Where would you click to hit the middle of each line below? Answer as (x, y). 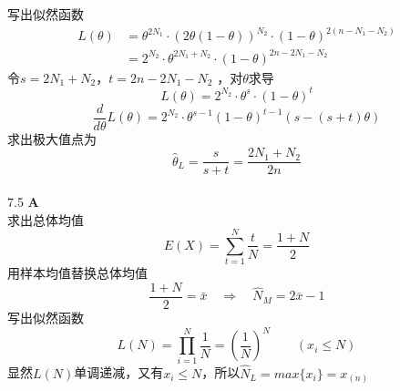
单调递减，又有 (119, 372)
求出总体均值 (46, 219)
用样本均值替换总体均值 (77, 273)
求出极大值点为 (52, 138)
